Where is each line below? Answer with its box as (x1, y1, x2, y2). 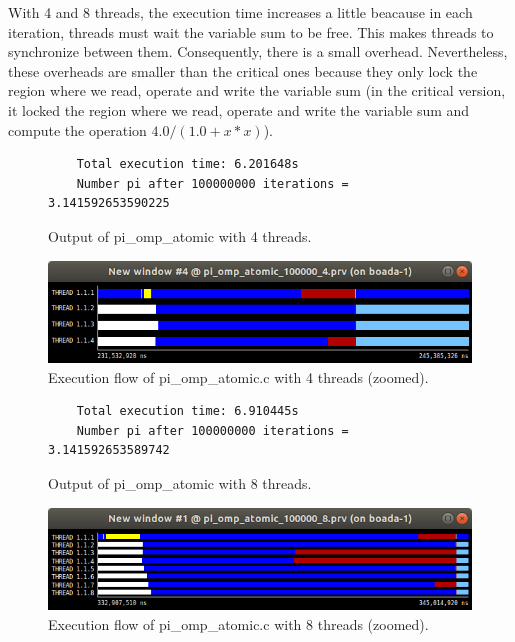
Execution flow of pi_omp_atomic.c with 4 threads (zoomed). (48, 366, 429, 387)
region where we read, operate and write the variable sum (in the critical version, (8, 80, 506, 101)
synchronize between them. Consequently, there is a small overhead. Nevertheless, (8, 41, 508, 62)
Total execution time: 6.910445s (76, 404, 299, 419)
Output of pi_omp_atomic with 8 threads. (48, 472, 312, 493)
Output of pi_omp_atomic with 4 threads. (48, 225, 312, 246)
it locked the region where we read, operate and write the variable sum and (8, 99, 470, 120)
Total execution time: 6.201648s (76, 157, 299, 172)
